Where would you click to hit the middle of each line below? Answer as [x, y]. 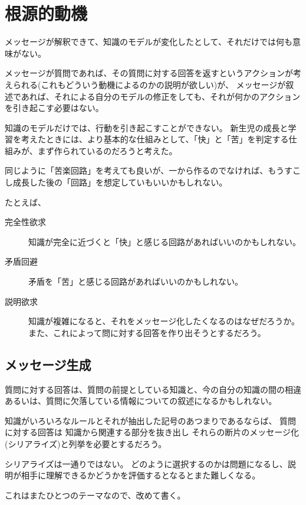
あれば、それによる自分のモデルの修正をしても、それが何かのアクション [161, 96]
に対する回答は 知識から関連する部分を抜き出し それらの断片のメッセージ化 [152, 432]
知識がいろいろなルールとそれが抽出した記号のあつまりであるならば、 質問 [151, 420]
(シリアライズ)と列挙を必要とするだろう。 [86, 443]
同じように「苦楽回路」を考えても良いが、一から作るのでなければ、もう [144, 170]
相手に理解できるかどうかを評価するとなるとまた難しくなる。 [141, 475]
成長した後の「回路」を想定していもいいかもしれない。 [120, 182]
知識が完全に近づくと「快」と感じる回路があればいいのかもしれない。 [164, 241]
